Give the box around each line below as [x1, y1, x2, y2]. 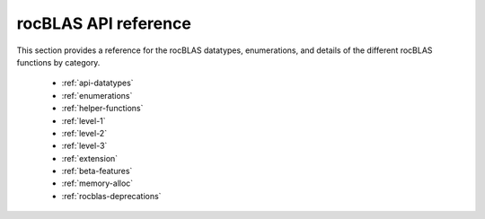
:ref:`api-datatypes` [61, 77, 134, 89]
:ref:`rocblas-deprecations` [61, 190, 162, 201]
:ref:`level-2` [61, 127, 108, 138]
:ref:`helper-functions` [61, 103, 144, 114]
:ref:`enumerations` [61, 90, 133, 101]
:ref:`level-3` [61, 140, 108, 152]
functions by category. [16, 57, 101, 67]
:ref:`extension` [61, 153, 119, 163]
